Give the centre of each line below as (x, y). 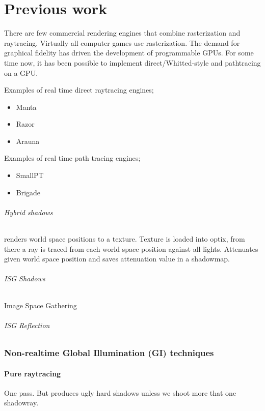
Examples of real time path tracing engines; (72, 158)
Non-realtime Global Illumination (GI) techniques (109, 353)
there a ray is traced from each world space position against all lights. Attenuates (131, 248)
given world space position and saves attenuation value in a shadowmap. (117, 259)
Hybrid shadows (29, 212)
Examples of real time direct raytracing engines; (79, 90)
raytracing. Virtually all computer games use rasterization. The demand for (122, 42)
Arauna (28, 141)
